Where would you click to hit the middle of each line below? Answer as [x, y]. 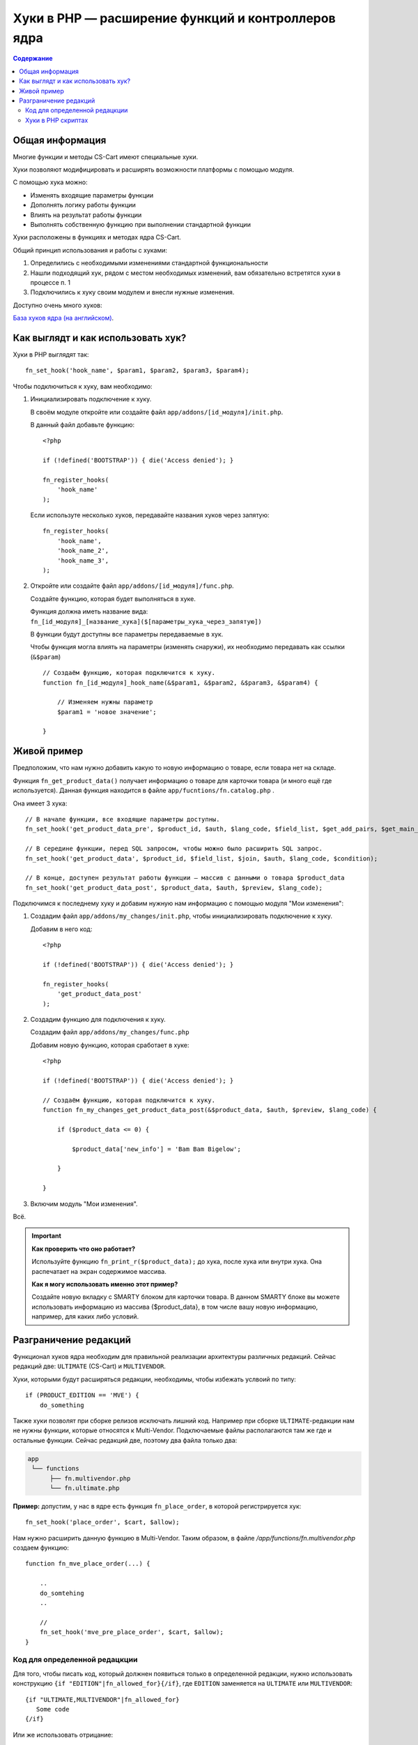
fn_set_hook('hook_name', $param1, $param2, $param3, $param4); [138, 371]
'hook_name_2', [83, 551]
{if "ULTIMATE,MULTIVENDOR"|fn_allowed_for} [103, 1699]
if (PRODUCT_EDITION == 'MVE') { [82, 1395]
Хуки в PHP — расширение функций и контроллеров [174, 18]
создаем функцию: [41, 1548]
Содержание [33, 59]
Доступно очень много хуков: [57, 305]
